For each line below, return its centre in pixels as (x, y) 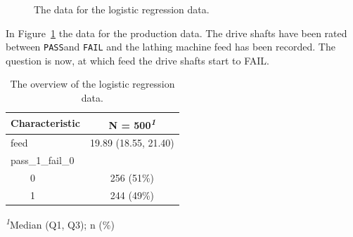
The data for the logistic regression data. (122, 9)
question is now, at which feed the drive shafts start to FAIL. (137, 60)
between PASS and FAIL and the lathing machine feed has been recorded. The (171, 47)
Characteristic (45, 123)
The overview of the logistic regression (92, 84)
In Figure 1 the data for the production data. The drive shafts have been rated (176, 33)
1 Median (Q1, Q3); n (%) (60, 223)
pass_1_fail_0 (43, 160)
